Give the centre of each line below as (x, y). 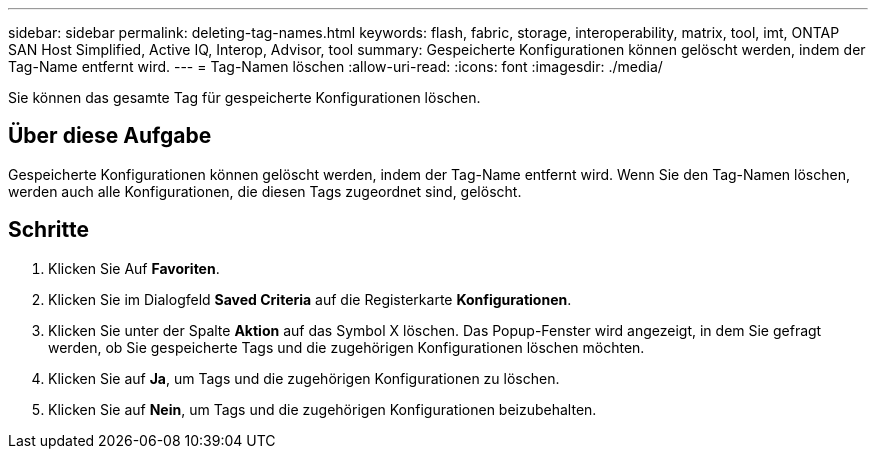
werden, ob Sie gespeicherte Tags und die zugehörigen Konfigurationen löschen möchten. (346, 347)
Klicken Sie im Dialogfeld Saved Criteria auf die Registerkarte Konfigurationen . (310, 299)
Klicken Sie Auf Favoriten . (134, 268)
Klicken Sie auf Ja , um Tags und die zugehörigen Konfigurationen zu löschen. (304, 378)
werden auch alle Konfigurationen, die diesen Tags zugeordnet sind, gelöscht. (265, 191)
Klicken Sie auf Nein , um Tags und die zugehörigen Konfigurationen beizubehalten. (322, 409)
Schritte (48, 230)
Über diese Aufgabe (110, 136)
